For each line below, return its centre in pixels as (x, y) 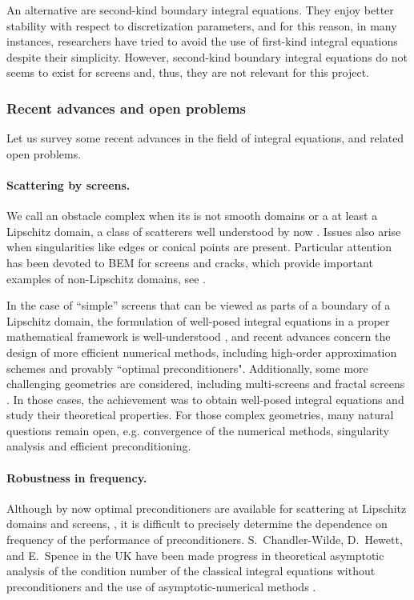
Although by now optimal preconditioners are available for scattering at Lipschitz (207, 508)
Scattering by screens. (68, 184)
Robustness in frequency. (77, 477)
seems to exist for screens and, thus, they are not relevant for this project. (188, 72)
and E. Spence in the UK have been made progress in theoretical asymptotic (195, 555)
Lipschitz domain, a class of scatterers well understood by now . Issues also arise (204, 231)
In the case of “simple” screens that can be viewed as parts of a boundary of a (199, 305)
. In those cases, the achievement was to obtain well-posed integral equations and (205, 399)
